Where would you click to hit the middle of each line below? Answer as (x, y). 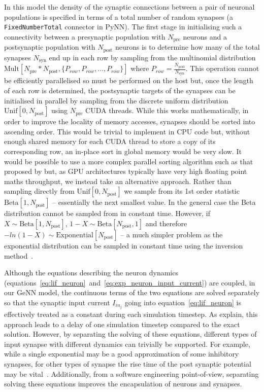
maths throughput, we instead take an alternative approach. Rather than (118, 181)
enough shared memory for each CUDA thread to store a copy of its (110, 141)
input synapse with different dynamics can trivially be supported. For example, (127, 344)
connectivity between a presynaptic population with (85, 36)
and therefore (166, 223)
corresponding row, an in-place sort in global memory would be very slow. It (123, 151)
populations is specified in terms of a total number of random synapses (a (119, 16)
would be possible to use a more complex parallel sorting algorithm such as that (129, 161)
